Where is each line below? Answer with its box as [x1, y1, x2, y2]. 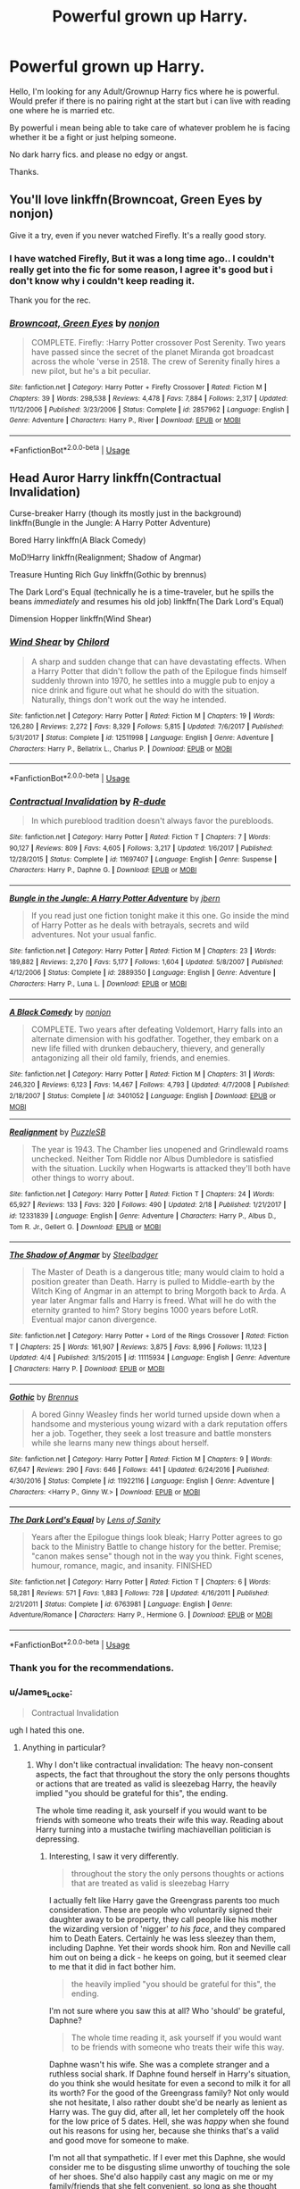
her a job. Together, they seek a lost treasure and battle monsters [30, 1427, 272, 1438]
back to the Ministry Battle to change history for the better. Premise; [30, 1542, 281, 1552]
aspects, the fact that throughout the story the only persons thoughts [35, 1769, 290, 1780]
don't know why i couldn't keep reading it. [9, 274, 196, 287]
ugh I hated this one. [9, 1725, 85, 1735]
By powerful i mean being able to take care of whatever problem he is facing [9, 122, 290, 133]
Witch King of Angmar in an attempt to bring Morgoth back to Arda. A [30, 1286, 287, 1296]
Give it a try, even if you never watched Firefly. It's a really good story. [9, 229, 267, 240]
